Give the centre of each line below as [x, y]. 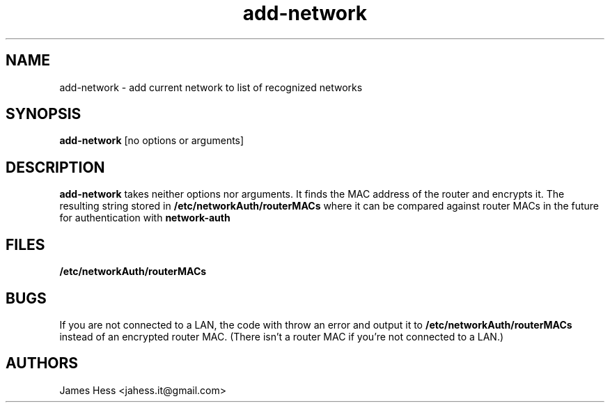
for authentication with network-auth [145, 218]
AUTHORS [42, 363]
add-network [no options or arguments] [152, 141]
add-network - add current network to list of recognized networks [211, 87]
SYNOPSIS [44, 114]
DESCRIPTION [55, 167]
